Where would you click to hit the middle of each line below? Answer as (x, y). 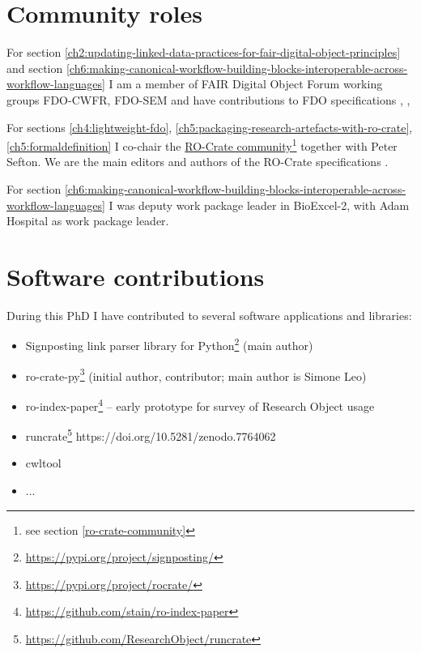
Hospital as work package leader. (88, 221)
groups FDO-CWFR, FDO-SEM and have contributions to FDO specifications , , (208, 99)
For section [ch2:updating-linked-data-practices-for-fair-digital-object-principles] (204, 52)
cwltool (43, 463)
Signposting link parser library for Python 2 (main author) (169, 344)
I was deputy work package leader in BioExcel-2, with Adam (259, 205)
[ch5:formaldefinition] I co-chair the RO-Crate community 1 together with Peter (202, 145)
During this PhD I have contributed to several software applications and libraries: (209, 315)
